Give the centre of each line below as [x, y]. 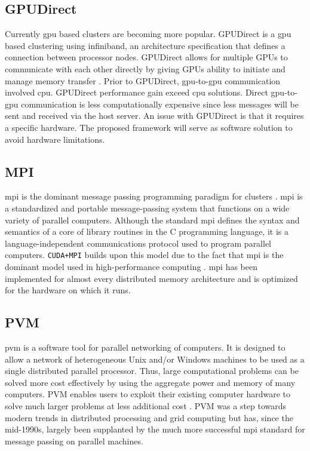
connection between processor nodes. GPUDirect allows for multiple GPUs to [146, 57]
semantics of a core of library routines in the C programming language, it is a [147, 231]
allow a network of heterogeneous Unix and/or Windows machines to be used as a [155, 359]
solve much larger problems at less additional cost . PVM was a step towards [146, 405]
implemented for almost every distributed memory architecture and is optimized [151, 278]
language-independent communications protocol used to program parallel [138, 243]
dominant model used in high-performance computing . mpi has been [131, 266]
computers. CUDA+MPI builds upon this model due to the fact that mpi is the [144, 255]
